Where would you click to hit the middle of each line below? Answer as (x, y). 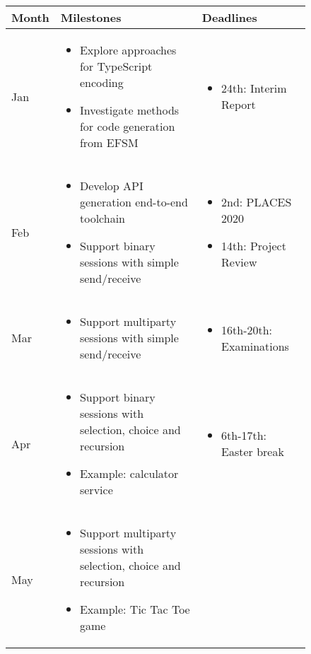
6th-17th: (244, 435)
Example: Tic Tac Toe (135, 609)
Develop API (111, 186)
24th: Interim (254, 88)
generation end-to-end (134, 202)
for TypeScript (116, 66)
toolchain (102, 218)
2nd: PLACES (257, 202)
